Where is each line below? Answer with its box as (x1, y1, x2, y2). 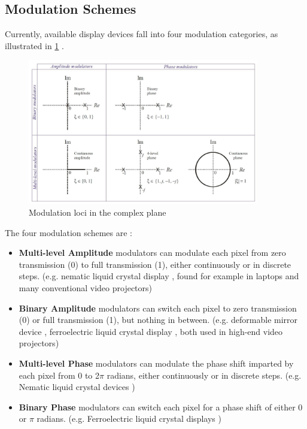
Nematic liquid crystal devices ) (19, 380, 135, 393)
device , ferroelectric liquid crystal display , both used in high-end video (19, 325, 283, 337)
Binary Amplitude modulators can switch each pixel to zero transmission (19, 301, 297, 314)
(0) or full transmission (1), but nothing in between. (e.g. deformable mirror (19, 313, 298, 326)
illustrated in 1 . (5, 39, 64, 52)
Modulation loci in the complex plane (29, 206, 166, 218)
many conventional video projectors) (19, 281, 153, 294)
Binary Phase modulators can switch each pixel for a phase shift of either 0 (19, 400, 303, 413)
